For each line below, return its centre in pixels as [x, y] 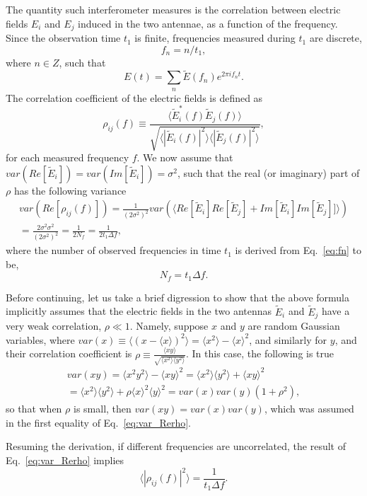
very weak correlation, [54, 325]
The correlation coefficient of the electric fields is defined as [134, 97]
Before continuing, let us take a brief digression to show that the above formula [177, 297]
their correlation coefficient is [69, 353]
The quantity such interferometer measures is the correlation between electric [173, 9]
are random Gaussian [294, 325]
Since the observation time [63, 38]
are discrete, [336, 38]
